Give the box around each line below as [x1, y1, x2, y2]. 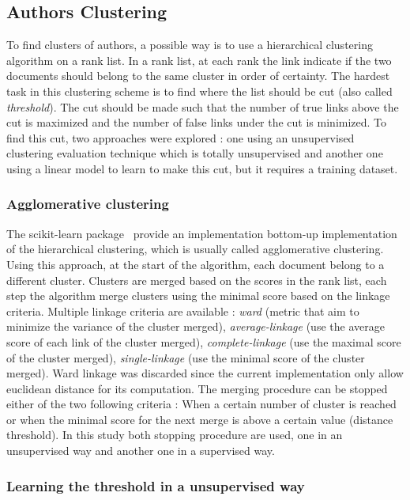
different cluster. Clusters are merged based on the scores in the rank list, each [6, 271, 387, 288]
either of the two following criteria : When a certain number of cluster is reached [6, 396, 397, 412]
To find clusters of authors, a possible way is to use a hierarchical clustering [6, 36, 373, 53]
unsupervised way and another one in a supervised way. [6, 442, 275, 459]
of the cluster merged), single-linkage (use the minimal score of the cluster [6, 349, 365, 366]
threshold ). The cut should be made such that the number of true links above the [6, 98, 399, 115]
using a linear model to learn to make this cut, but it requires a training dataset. [6, 160, 398, 176]
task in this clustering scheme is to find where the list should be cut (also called [6, 82, 393, 99]
